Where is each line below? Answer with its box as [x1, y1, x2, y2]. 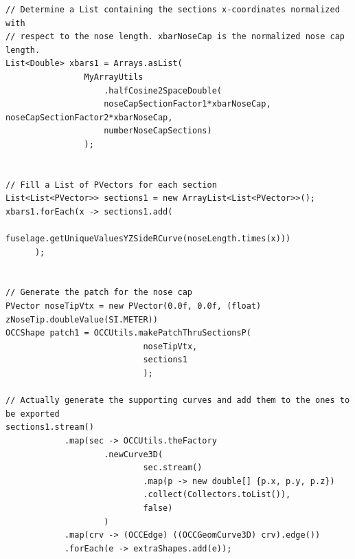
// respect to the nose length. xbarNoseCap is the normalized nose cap [5, 32, 345, 42]
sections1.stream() [5, 422, 94, 432]
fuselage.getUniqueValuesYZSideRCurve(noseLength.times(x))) [5, 234, 291, 244]
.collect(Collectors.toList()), [143, 490, 291, 500]
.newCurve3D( [104, 449, 163, 459]
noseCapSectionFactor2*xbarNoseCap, [5, 112, 173, 122]
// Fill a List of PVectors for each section [5, 179, 217, 190]
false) [143, 503, 173, 513]
